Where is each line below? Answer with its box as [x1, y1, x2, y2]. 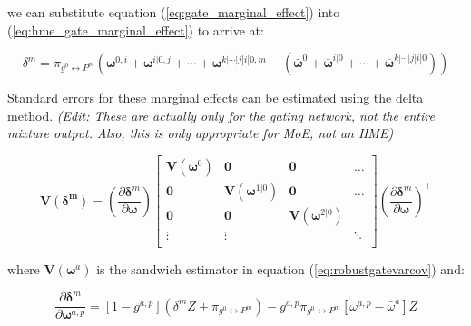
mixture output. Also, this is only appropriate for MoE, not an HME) [7, 123, 394, 143]
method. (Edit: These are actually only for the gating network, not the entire [7, 105, 435, 124]
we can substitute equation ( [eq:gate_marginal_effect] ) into [7, 3, 340, 21]
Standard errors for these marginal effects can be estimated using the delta [7, 88, 424, 107]
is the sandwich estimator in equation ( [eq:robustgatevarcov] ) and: [96, 260, 465, 279]
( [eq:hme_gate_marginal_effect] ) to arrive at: [7, 20, 264, 39]
